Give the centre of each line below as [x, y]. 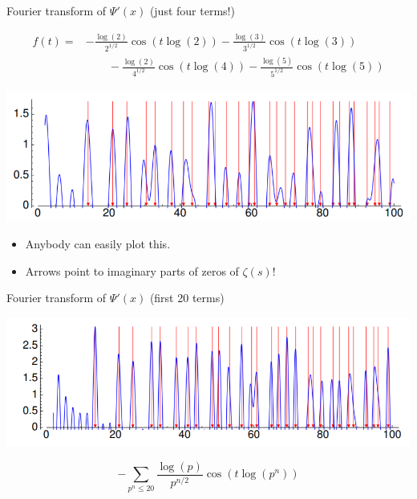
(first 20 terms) [187, 298]
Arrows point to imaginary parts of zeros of [132, 270]
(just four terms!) [192, 10]
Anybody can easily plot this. [98, 244]
